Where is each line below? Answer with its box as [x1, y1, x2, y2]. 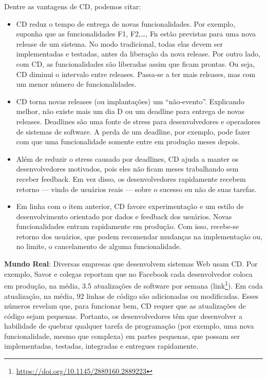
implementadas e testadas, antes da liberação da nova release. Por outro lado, [16, 48, 260, 59]
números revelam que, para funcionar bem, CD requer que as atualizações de [4, 300, 246, 311]
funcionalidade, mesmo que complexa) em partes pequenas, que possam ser [4, 330, 240, 341]
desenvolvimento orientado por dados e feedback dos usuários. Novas [16, 211, 232, 221]
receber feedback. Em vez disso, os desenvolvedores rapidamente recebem [16, 173, 246, 184]
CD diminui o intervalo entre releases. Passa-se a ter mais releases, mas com [16, 68, 256, 79]
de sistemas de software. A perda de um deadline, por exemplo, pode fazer [16, 126, 251, 137]
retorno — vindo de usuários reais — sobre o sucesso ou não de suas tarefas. [16, 183, 257, 194]
